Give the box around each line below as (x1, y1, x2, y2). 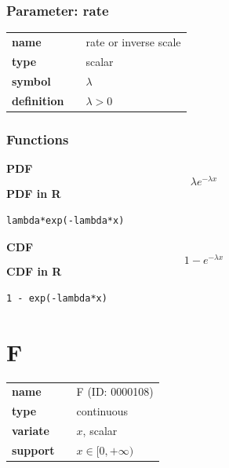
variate (12, 422, 49, 439)
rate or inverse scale (85, 33, 181, 49)
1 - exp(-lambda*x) (6, 292, 107, 304)
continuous (76, 403, 129, 419)
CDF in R (6, 263, 62, 280)
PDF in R (6, 185, 61, 202)
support (12, 441, 55, 458)
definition (12, 92, 64, 108)
